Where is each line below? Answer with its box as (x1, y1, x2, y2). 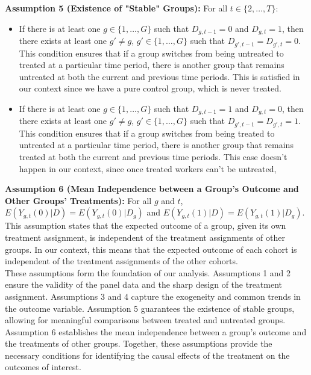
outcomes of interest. (5, 361, 81, 373)
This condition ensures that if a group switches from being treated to (19, 126, 275, 139)
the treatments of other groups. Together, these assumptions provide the (5, 337, 272, 350)
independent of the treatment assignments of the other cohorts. (5, 255, 238, 267)
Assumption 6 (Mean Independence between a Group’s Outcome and (5, 182, 299, 195)
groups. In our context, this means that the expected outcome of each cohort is (5, 243, 297, 255)
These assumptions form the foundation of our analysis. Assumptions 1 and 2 (5, 266, 291, 279)
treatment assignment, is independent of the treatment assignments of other (5, 231, 285, 243)
